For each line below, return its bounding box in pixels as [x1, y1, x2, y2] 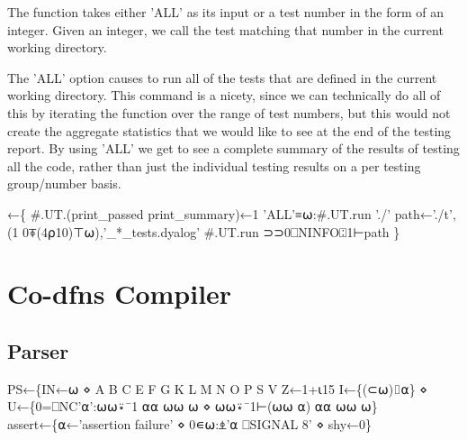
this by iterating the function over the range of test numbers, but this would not [7, 103, 451, 122]
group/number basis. [7, 174, 121, 193]
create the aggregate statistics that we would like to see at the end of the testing [7, 121, 452, 140]
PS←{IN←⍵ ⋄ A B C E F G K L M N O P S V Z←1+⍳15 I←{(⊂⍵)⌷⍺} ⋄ [7, 379, 428, 398]
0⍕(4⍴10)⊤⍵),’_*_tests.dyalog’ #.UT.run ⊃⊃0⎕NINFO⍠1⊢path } [22, 222, 400, 241]
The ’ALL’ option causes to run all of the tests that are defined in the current [7, 68, 437, 87]
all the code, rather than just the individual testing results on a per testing [7, 156, 421, 175]
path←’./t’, [394, 204, 456, 223]
